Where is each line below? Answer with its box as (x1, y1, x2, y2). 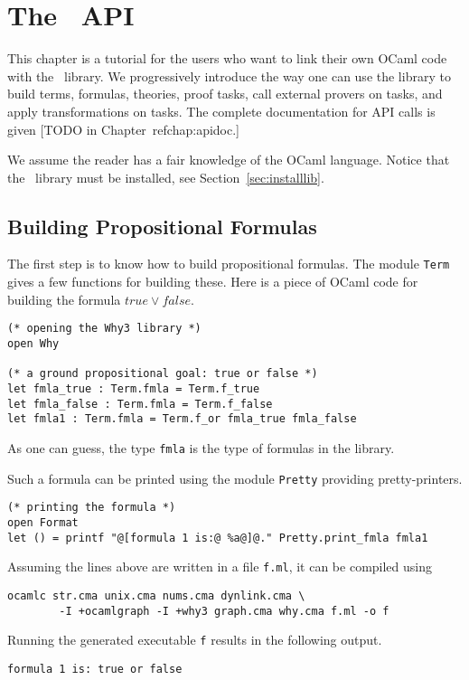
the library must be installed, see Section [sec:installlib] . (7, 167, 324, 186)
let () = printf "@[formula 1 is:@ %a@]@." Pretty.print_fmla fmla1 (7, 531, 428, 544)
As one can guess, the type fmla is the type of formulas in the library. (7, 438, 395, 457)
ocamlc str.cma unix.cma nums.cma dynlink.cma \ (7, 589, 305, 602)
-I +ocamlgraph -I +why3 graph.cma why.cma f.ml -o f (59, 604, 389, 618)
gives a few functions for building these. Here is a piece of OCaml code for (7, 272, 418, 291)
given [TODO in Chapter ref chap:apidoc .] (7, 119, 240, 138)
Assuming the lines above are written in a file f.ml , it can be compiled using (7, 557, 433, 576)
